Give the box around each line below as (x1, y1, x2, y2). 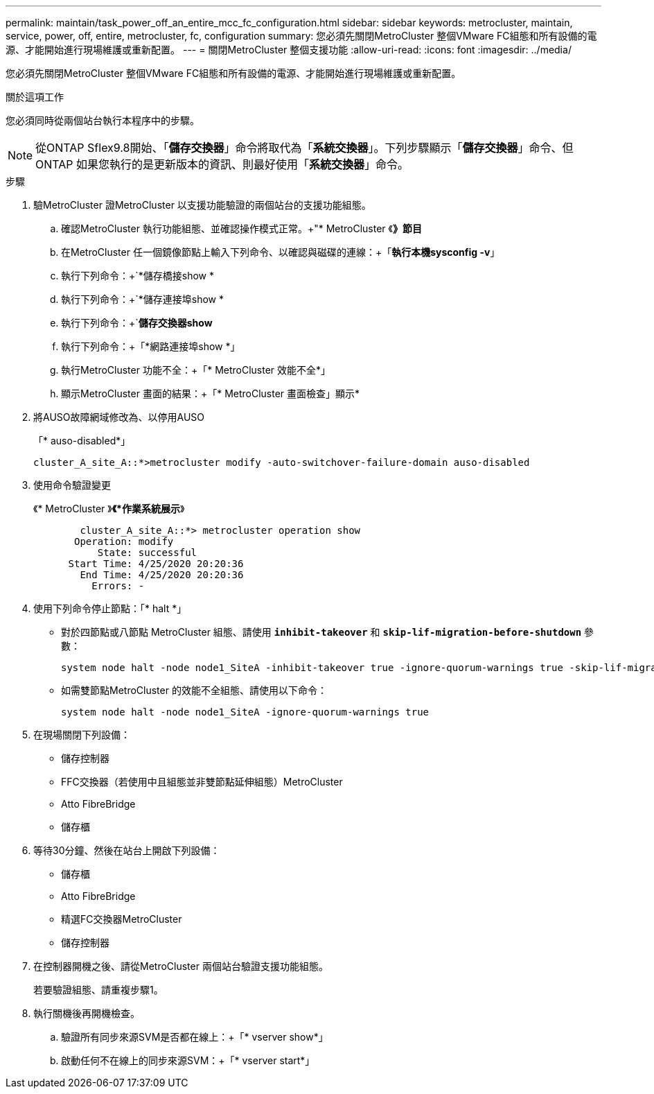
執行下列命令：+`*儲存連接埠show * (61, 293, 224, 305)
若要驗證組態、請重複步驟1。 (33, 984, 163, 996)
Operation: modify (74, 536, 174, 547)
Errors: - (91, 580, 145, 591)
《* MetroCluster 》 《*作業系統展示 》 (33, 503, 185, 514)
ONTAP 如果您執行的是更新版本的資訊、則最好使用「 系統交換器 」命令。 (35, 157, 409, 171)
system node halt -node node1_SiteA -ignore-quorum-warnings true (61, 706, 430, 718)
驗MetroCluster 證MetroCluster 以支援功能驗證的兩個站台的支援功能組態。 (33, 199, 371, 211)
